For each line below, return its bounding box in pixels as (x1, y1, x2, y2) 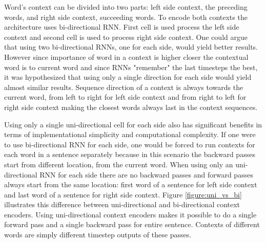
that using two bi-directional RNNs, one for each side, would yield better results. (4, 41, 258, 52)
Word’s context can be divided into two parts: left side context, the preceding (4, 2, 248, 12)
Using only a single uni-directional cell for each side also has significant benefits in (4, 119, 262, 129)
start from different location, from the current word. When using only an (4, 159, 233, 169)
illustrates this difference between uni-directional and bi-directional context (4, 199, 240, 210)
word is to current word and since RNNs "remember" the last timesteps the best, (4, 61, 258, 72)
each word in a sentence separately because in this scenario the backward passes (4, 149, 255, 160)
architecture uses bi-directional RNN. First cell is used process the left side (4, 21, 239, 32)
